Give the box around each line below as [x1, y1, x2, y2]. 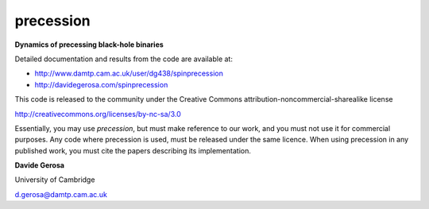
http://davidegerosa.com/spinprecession [34, 79, 168, 89]
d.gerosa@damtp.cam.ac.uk [14, 189, 107, 199]
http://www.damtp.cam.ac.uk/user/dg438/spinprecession [34, 68, 224, 79]
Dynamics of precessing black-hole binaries [14, 40, 164, 49]
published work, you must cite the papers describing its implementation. [14, 145, 252, 155]
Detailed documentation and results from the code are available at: [14, 54, 234, 64]
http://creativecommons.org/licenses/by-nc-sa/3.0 [14, 109, 182, 118]
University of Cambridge [14, 175, 95, 184]
